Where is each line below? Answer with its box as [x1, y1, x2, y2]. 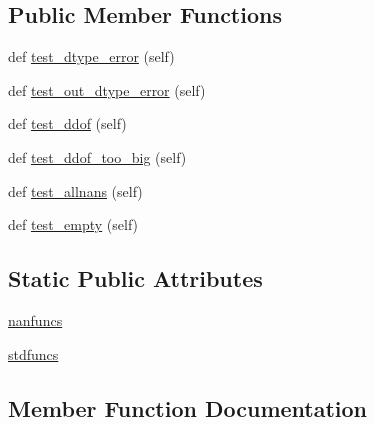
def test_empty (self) [8, 214, 139, 235]
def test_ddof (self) [8, 113, 127, 134]
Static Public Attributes [8, 263, 263, 294]
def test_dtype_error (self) [8, 46, 175, 67]
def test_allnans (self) [8, 180, 143, 201]
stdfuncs [8, 343, 59, 364]
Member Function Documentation [8, 392, 368, 423]
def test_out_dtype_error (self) [8, 79, 206, 100]
